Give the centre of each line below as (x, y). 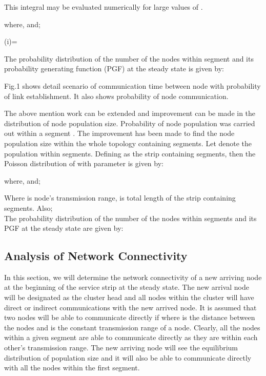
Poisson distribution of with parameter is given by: (84, 163)
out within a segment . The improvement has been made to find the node (119, 133)
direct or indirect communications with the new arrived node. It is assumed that (130, 307)
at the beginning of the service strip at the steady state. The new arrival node (127, 287)
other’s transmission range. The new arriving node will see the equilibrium (121, 348)
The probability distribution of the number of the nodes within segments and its (130, 218)
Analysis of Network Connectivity (96, 256)
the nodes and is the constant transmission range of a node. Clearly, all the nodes (132, 327)
